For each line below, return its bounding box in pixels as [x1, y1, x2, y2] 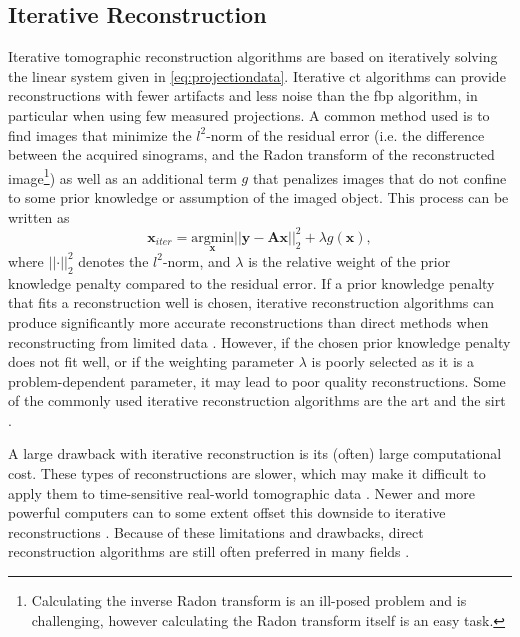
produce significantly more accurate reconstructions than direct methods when [8, 311, 489, 332]
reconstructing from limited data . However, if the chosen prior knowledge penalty [8, 331, 511, 352]
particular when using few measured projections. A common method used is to [8, 104, 490, 125]
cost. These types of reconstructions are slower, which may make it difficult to [8, 463, 486, 484]
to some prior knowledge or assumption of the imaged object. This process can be [8, 187, 509, 208]
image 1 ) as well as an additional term [8, 164, 237, 188]
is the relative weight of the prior [248, 250, 451, 271]
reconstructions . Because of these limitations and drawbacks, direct [8, 521, 424, 542]
